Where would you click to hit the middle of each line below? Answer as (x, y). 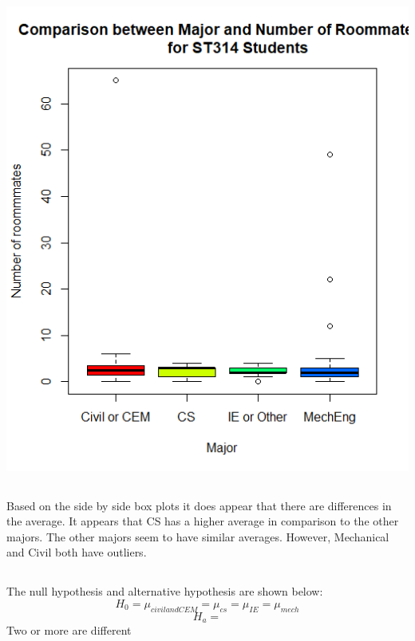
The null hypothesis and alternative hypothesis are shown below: (165, 591)
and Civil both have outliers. (77, 552)
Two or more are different (69, 630)
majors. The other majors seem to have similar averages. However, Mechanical (198, 536)
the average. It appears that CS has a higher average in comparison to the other (203, 521)
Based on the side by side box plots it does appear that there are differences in (199, 505)
